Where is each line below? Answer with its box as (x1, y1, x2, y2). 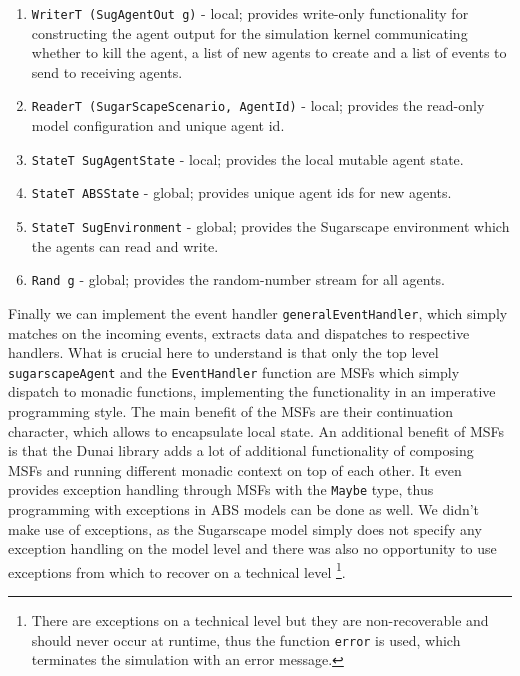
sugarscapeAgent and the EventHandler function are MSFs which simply (8, 361, 460, 382)
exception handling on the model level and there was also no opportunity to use (8, 538, 497, 559)
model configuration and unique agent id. (31, 115, 285, 136)
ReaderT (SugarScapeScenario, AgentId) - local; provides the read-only (31, 95, 485, 116)
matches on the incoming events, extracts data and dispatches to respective (8, 322, 470, 343)
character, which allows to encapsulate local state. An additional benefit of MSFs (8, 420, 505, 441)
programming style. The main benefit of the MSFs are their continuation (8, 401, 454, 421)
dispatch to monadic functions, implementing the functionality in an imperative (8, 381, 496, 402)
